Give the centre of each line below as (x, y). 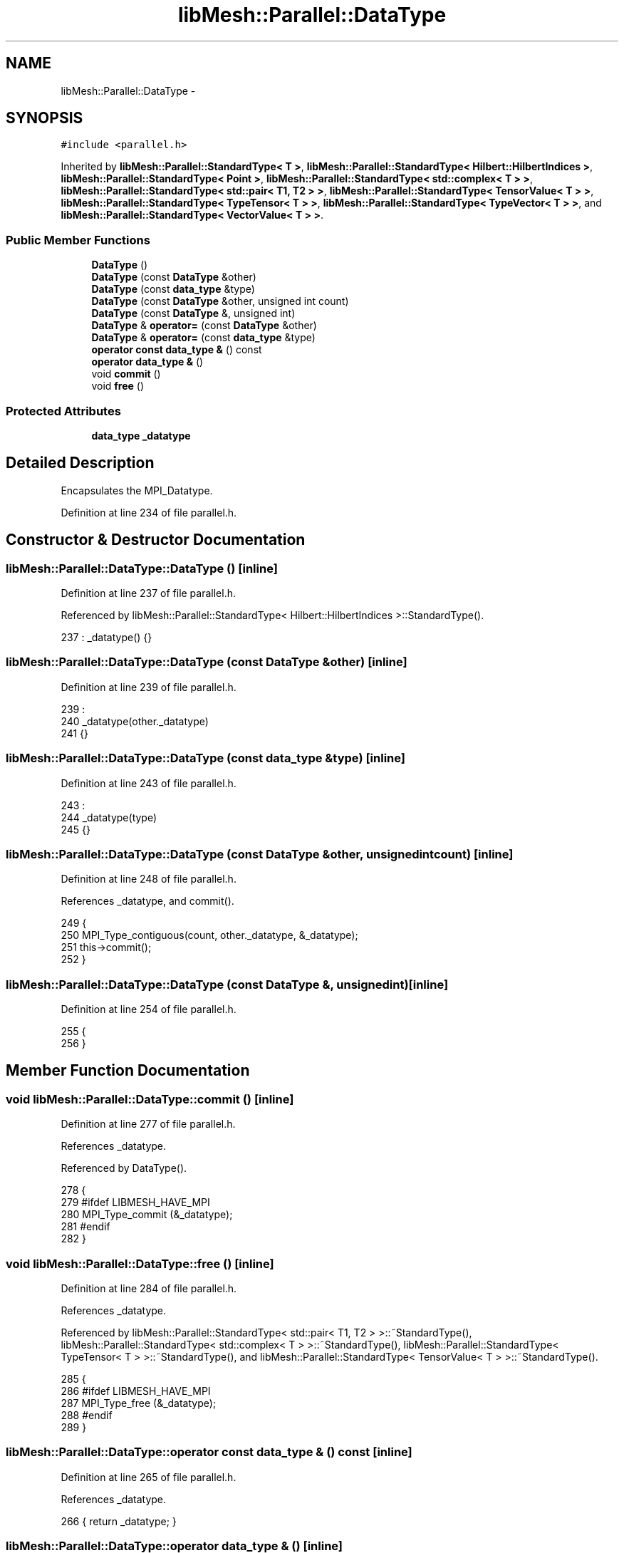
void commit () (126, 374)
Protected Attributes (63, 411)
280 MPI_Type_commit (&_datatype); (147, 1215)
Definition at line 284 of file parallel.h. (149, 1288)
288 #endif (87, 1415)
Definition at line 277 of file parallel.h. (148, 1124)
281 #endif (85, 1227)
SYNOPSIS (45, 118)
